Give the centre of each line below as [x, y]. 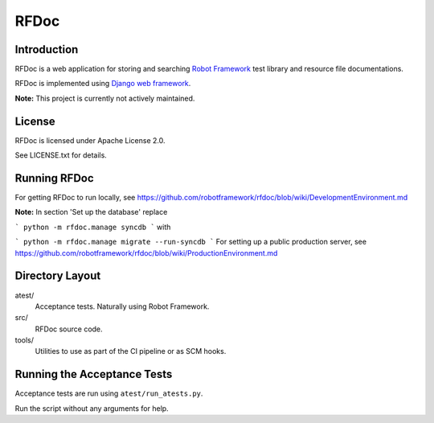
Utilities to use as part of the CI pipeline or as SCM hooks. [131, 351]
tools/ [25, 340]
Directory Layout [58, 276]
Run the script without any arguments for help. [92, 408]
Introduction [47, 49]
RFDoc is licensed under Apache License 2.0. [90, 140]
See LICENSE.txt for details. [61, 155]
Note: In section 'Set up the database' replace [91, 212]
